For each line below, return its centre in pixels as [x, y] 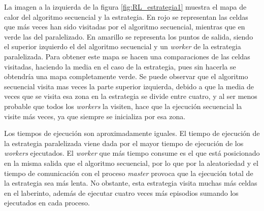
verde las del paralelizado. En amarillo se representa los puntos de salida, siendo [129, 36]
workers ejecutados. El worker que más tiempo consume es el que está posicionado [132, 153]
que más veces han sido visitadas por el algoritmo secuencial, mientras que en [125, 27]
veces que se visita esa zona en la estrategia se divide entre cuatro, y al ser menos [131, 96]
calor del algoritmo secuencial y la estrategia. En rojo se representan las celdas [126, 16]
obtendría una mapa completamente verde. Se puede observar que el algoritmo [126, 76]
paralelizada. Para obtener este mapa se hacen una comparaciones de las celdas [127, 56]
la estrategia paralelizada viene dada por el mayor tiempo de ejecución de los [124, 143]
